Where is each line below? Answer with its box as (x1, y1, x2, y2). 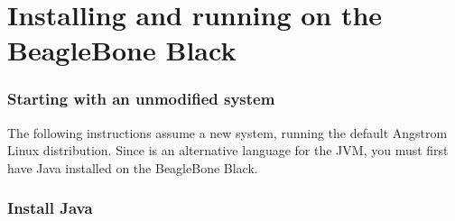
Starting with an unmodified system (7, 87, 275, 110)
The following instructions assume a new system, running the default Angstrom (7, 123, 448, 142)
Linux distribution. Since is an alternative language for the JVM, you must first (7, 141, 449, 160)
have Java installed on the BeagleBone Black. (7, 158, 258, 177)
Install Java (7, 197, 93, 219)
